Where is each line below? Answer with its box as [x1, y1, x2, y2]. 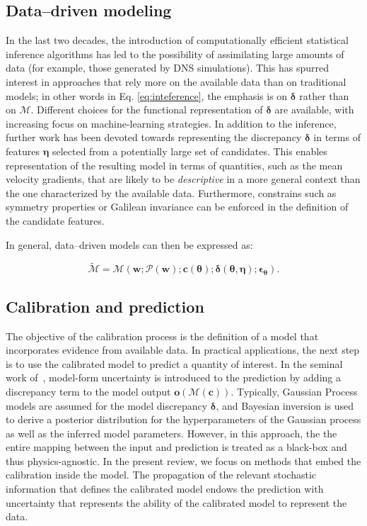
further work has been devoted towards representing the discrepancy [6, 130, 302, 145]
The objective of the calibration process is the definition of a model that [6, 328, 319, 343]
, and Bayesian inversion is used [216, 398, 354, 413]
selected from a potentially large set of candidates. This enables [52, 143, 327, 158]
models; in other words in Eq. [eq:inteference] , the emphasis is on [6, 88, 288, 103]
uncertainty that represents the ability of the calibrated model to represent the [6, 495, 347, 510]
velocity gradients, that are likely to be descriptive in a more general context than [6, 172, 361, 186]
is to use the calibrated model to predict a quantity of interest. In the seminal [6, 356, 343, 371]
